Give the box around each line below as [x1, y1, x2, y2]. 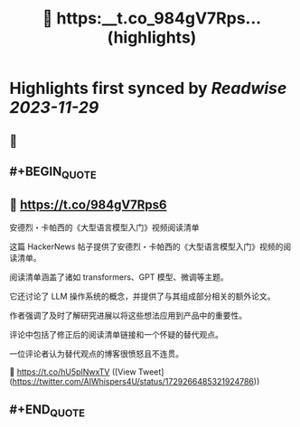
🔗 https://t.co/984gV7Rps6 [9, 197, 167, 212]
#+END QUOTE [9, 402, 86, 420]
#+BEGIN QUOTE [9, 163, 97, 181]
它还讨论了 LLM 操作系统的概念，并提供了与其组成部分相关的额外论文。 [9, 291, 276, 302]
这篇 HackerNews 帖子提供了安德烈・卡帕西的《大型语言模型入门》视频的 [9, 241, 284, 252]
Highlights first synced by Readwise [9, 79, 287, 98]
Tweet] [138, 366, 164, 377]
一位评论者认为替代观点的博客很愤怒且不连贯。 [9, 348, 183, 359]
